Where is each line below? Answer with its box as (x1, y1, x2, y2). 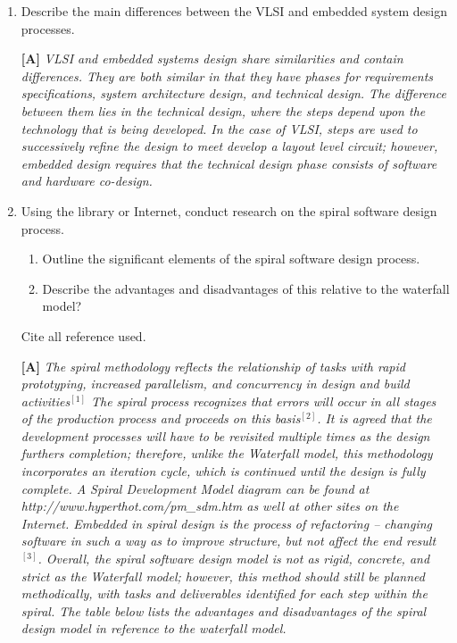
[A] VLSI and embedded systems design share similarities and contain (21, 49, 403, 68)
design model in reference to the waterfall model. (21, 619, 287, 638)
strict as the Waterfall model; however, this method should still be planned (21, 566, 425, 585)
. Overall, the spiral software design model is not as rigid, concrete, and (37, 549, 430, 568)
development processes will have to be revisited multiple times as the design (21, 426, 430, 445)
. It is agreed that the (317, 409, 432, 428)
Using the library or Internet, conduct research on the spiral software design (21, 201, 437, 220)
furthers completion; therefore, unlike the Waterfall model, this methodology (21, 444, 433, 463)
